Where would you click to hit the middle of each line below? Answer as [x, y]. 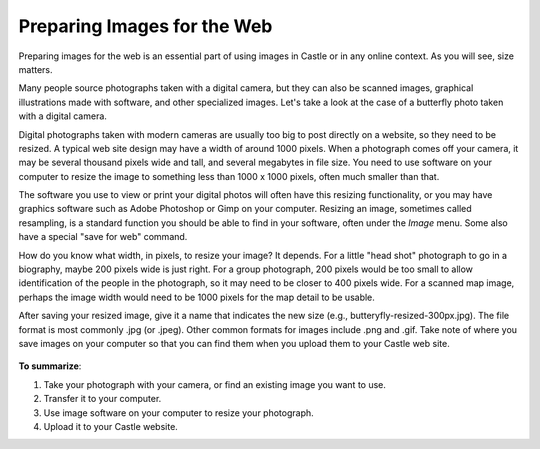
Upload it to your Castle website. [111, 426]
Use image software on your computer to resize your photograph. [178, 412]
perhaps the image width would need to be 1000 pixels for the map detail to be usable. [196, 297]
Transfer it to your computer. [102, 399]
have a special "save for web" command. [103, 237]
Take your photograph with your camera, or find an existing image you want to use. [215, 384]
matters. [36, 69]
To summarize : [50, 366]
